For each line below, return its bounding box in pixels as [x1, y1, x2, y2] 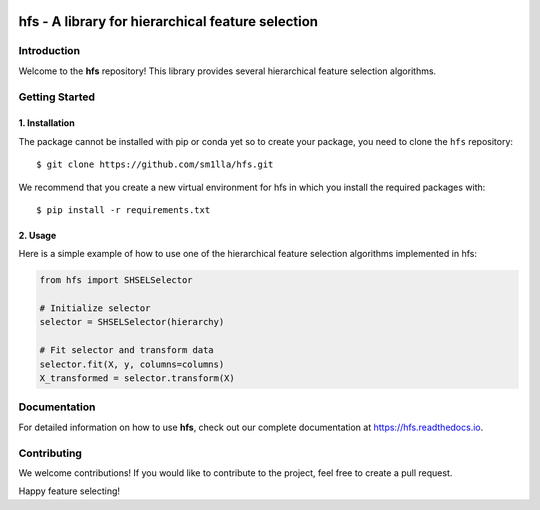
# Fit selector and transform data [39, 345, 214, 356]
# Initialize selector [39, 303, 151, 314]
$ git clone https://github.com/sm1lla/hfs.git [36, 159, 274, 170]
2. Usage [18, 229, 57, 241]
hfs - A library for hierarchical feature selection [18, 13, 319, 30]
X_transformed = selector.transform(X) [39, 373, 235, 384]
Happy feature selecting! [18, 485, 120, 497]
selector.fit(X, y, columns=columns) [39, 358, 225, 370]
